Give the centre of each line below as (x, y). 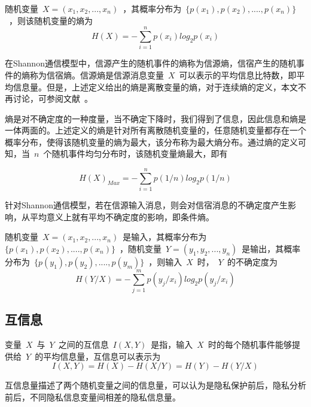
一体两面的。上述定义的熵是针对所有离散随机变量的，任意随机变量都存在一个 (155, 130)
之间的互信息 (83, 344)
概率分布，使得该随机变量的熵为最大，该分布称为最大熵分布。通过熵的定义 (151, 142)
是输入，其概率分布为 (165, 237)
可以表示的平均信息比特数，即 (238, 75)
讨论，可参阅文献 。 (53, 98)
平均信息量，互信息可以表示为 (102, 356)
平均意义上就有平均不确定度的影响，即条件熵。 (122, 216)
